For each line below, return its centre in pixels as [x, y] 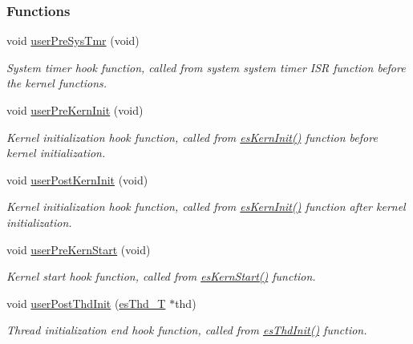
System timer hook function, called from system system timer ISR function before [206, 67]
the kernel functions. [57, 83]
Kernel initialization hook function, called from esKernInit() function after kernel [206, 206]
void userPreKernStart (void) [79, 249]
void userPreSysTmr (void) [73, 40]
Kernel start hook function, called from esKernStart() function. [161, 276]
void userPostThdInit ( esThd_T [86, 303]
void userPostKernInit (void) [77, 179]
